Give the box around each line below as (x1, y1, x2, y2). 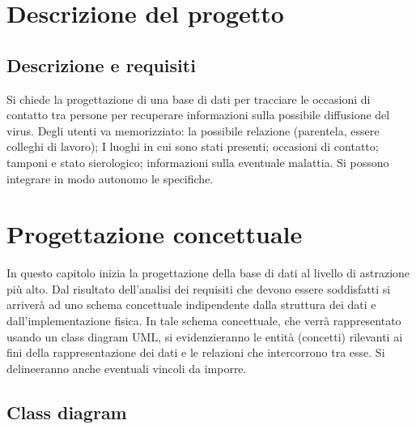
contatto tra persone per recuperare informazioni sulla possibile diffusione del (6, 106, 390, 123)
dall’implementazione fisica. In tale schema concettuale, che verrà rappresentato (6, 312, 401, 329)
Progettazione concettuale (6, 217, 303, 251)
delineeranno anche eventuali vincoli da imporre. (6, 359, 247, 376)
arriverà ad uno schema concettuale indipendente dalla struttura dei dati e (6, 296, 376, 313)
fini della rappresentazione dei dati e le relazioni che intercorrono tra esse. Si (6, 344, 385, 361)
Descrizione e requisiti (6, 52, 196, 77)
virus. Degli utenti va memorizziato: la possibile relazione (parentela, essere (6, 122, 380, 139)
